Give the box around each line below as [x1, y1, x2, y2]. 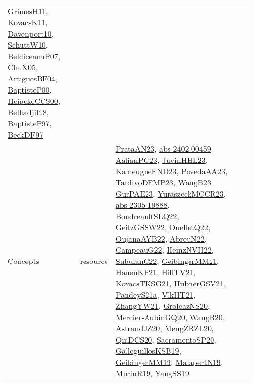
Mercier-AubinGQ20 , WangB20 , [115, 311, 225, 323]
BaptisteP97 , [8, 118, 52, 129]
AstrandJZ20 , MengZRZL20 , [115, 323, 214, 334]
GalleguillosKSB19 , [115, 345, 181, 356]
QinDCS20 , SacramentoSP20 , [115, 334, 216, 345]
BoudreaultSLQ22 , [115, 210, 179, 222]
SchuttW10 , [8, 39, 48, 50]
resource [80, 255, 108, 266]
